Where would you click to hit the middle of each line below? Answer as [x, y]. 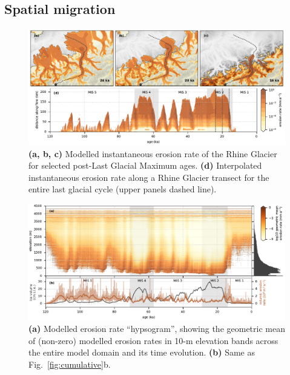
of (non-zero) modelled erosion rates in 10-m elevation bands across [153, 340]
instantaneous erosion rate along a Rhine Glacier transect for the [149, 177]
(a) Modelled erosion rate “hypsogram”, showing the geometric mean [157, 329]
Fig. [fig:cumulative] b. [70, 364]
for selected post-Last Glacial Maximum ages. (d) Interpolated [145, 165]
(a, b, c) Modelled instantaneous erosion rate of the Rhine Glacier [153, 153]
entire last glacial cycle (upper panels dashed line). [123, 189]
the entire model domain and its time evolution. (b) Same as [142, 352]
